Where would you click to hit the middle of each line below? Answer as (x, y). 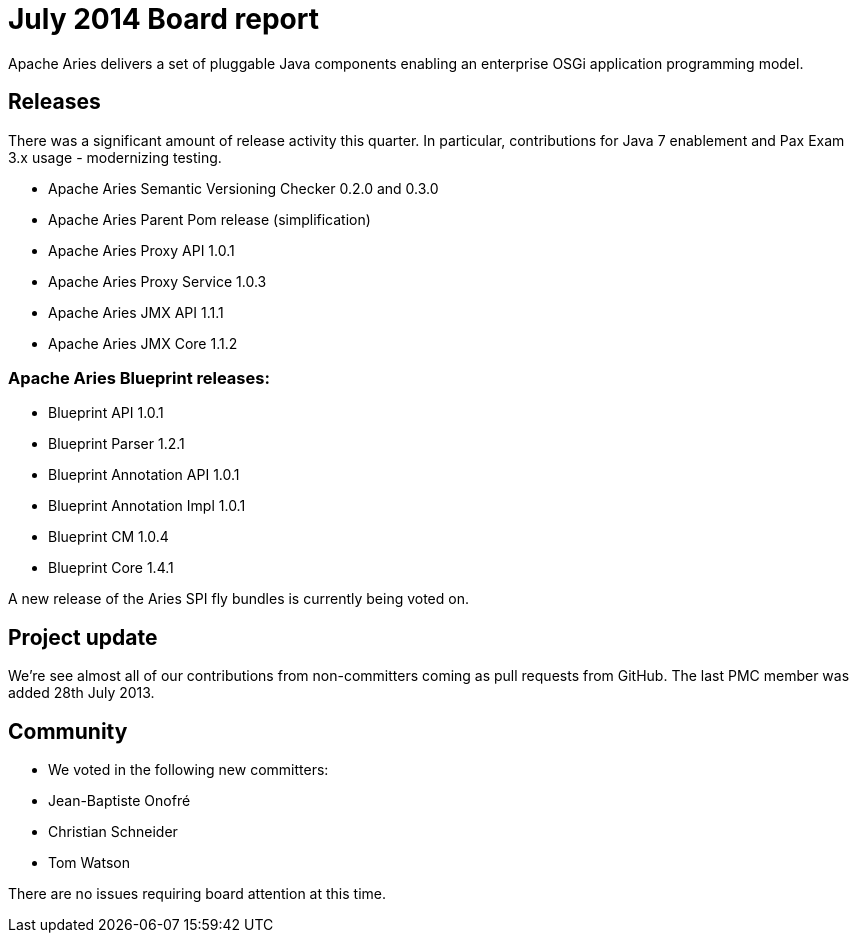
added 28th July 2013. (81, 693)
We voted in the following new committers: (188, 770)
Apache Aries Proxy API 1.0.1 (141, 250)
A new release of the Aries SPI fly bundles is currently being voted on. (238, 599)
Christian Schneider (113, 832)
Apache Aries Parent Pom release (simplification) (209, 219)
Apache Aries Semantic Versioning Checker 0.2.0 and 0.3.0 (243, 188)
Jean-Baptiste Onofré (119, 801)
